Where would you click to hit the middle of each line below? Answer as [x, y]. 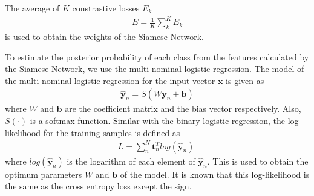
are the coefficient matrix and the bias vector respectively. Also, [183, 109]
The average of [32, 8]
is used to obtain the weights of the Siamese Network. [104, 36]
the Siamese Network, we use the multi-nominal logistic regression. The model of [155, 69]
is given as [245, 80]
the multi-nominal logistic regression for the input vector [110, 80]
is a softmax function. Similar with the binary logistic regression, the [157, 120]
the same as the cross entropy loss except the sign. [98, 186]
